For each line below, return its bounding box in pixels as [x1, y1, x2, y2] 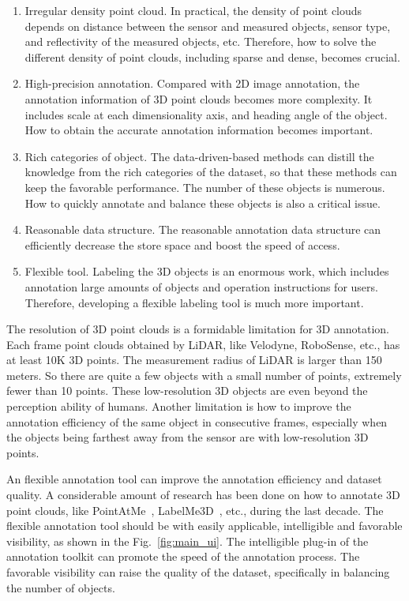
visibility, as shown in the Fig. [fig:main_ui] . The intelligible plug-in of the [6, 532, 369, 549]
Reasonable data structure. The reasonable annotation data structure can [24, 221, 381, 238]
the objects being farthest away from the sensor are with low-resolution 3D [6, 429, 369, 445]
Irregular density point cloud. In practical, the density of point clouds [24, 2, 362, 18]
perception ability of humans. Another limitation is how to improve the [6, 398, 351, 415]
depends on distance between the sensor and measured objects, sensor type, [24, 17, 391, 34]
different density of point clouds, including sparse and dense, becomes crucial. [24, 48, 400, 65]
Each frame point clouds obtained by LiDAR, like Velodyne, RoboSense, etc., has [6, 336, 400, 352]
